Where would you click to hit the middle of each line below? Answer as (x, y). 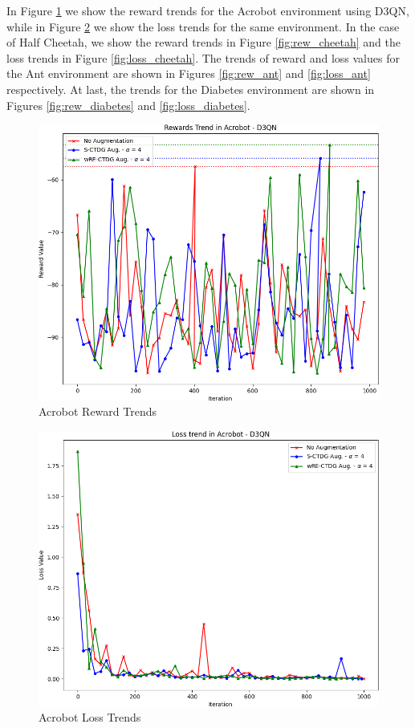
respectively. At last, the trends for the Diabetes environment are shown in (191, 89)
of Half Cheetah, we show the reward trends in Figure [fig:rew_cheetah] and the (203, 42)
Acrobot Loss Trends (90, 717)
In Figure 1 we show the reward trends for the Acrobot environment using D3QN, (208, 10)
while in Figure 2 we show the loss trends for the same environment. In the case (203, 26)
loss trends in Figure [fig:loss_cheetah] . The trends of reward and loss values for (203, 57)
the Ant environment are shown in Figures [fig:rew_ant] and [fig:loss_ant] (189, 73)
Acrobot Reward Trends (98, 411)
